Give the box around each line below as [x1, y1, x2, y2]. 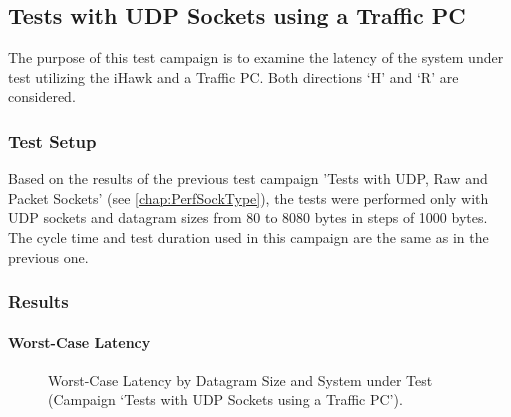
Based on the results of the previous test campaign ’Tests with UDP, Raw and [8, 168, 488, 189]
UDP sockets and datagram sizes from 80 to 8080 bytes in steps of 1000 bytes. [8, 207, 488, 228]
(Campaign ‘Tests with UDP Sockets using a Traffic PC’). [48, 389, 403, 410]
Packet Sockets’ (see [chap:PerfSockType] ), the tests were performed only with [8, 187, 489, 208]
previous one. [8, 246, 89, 267]
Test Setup [8, 128, 97, 153]
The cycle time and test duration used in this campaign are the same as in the [8, 226, 489, 247]
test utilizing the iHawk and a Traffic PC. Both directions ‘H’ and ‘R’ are [8, 66, 459, 87]
